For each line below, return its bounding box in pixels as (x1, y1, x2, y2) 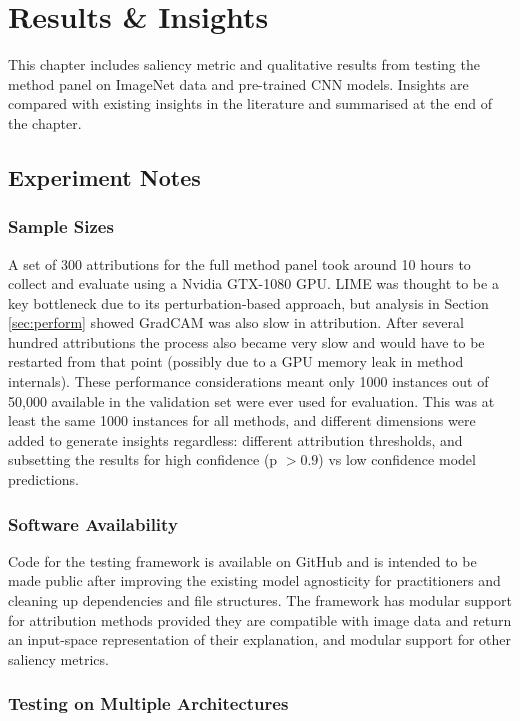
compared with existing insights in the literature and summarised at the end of (8, 93, 492, 114)
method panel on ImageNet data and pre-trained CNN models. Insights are (8, 73, 469, 94)
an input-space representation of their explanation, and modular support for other (8, 629, 512, 650)
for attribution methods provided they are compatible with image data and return (8, 609, 512, 630)
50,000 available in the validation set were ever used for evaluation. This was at (8, 390, 495, 411)
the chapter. (8, 112, 82, 133)
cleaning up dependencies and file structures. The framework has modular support (8, 590, 512, 611)
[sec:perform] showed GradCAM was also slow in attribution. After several (8, 312, 464, 333)
